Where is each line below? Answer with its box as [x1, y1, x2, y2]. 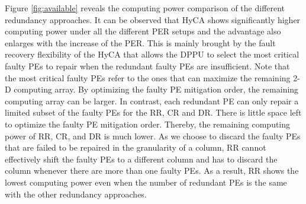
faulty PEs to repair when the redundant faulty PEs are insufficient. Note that [5, 59, 290, 72]
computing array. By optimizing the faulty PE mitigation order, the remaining [14, 83, 299, 95]
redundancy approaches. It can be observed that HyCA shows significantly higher [5, 13, 301, 26]
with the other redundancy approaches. [5, 187, 147, 200]
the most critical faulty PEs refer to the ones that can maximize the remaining [5, 71, 291, 84]
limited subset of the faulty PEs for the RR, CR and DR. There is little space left [5, 106, 302, 119]
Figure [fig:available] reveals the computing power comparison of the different [5, 2, 285, 14]
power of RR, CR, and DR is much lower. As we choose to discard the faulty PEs [5, 129, 301, 142]
